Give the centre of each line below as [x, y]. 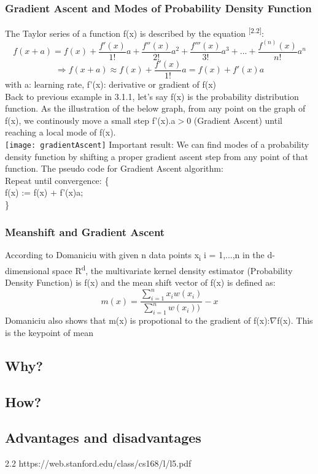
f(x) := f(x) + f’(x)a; [44, 192]
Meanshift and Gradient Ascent [85, 231]
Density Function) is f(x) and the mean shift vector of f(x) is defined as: [140, 282]
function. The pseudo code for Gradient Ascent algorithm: [114, 168]
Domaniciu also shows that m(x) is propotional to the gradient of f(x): [138, 320]
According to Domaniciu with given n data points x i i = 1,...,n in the [135, 255]
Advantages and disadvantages [103, 438]
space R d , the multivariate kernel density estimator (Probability [173, 269]
